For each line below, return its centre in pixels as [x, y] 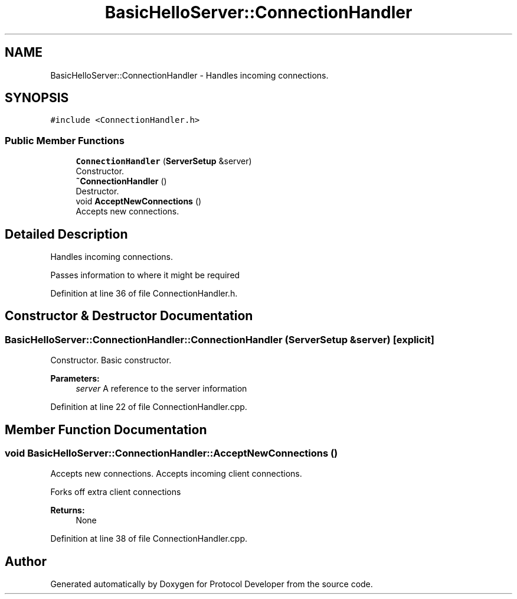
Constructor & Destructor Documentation [129, 316]
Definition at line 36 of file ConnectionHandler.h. [144, 294]
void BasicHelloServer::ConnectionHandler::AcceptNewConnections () [171, 453]
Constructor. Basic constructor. [111, 360]
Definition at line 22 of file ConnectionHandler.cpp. [149, 407]
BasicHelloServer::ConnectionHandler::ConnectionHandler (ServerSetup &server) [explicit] [220, 339]
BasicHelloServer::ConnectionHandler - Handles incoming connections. [189, 75]
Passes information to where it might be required [145, 275]
